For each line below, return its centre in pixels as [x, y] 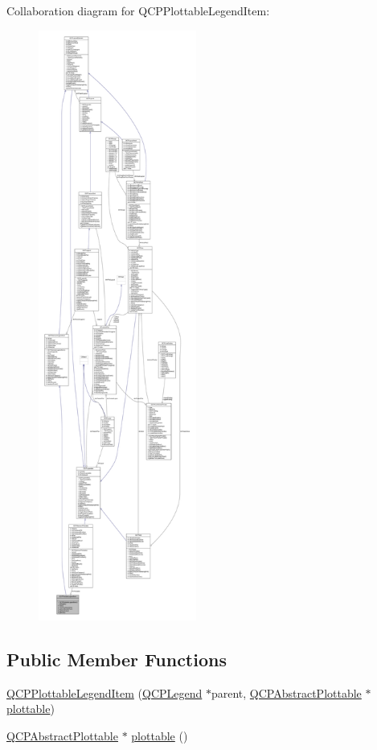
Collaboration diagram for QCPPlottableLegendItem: [138, 10]
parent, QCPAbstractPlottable [286, 692]
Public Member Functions [117, 659]
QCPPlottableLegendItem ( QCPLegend [104, 692]
